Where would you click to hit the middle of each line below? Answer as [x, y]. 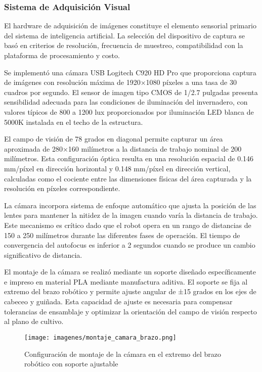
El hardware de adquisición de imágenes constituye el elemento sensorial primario [130, 26]
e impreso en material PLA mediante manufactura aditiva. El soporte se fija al [126, 281]
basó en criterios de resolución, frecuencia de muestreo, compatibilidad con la [124, 45]
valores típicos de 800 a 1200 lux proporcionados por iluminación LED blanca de [129, 111]
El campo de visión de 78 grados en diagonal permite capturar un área [114, 139]
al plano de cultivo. [34, 321]
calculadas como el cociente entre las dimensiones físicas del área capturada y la [128, 178]
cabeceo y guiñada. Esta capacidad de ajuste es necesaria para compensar [118, 301]
